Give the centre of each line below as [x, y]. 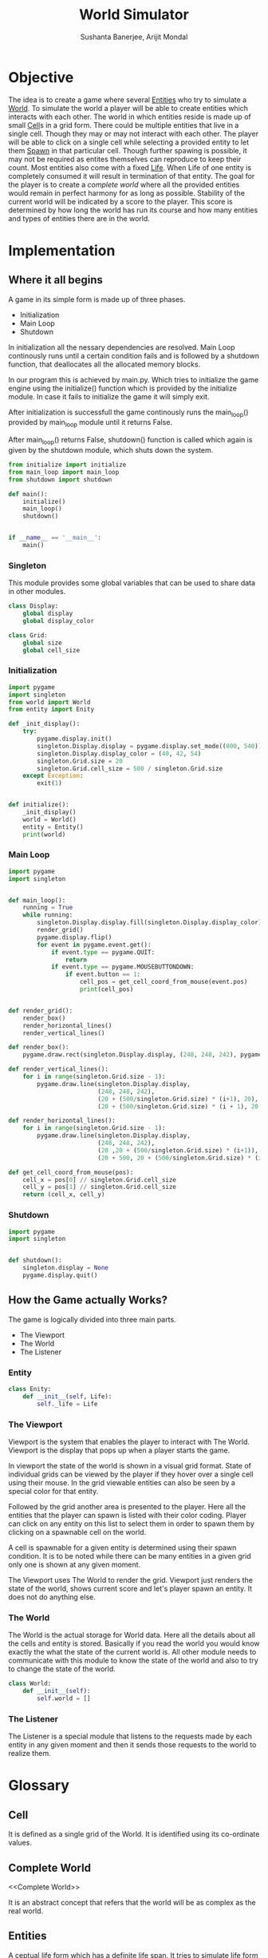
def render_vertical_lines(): [59, 1069]
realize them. [30, 1754]
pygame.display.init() [75, 739]
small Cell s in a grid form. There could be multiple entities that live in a [124, 125]
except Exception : [53, 776]
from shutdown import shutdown [60, 480]
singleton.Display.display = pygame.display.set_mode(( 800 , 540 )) [150, 746]
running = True [48, 908]
